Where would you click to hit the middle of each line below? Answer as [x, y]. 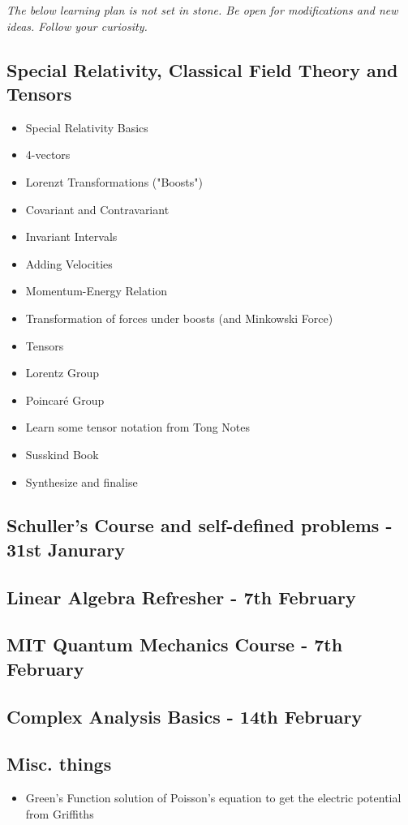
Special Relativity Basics [87, 127]
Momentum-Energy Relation [97, 291]
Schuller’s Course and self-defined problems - [200, 525]
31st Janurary [66, 549]
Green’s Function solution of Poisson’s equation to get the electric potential [213, 798]
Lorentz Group [62, 373]
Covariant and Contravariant [97, 209]
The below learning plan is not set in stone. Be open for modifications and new [202, 10]
